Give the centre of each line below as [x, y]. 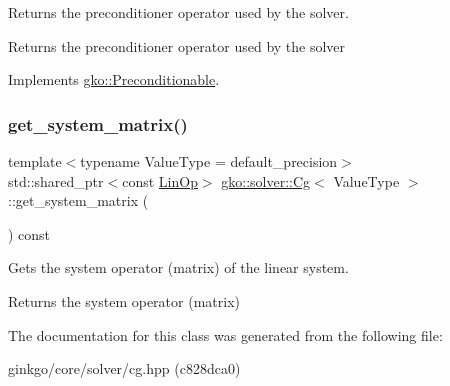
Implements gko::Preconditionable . [114, 79]
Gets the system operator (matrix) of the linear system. [178, 267]
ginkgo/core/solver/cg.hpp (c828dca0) [124, 368]
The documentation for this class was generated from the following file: [225, 334]
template [35, 161]
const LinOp [160, 180]
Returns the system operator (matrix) [124, 300]
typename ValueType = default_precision [209, 161]
